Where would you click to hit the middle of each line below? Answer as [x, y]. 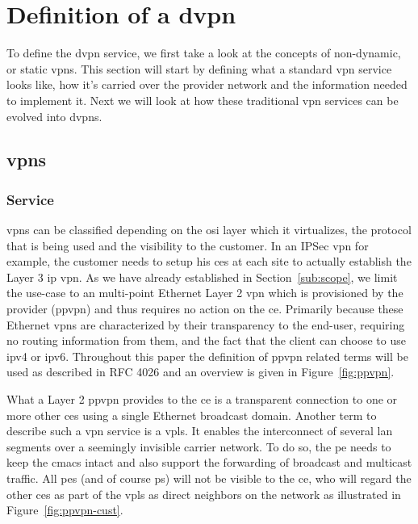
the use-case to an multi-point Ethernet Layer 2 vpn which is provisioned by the [205, 293]
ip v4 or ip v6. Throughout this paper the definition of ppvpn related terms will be [207, 356]
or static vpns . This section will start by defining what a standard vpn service [199, 68]
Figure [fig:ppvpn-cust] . [65, 510]
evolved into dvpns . [54, 116]
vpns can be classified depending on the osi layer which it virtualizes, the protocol [209, 230]
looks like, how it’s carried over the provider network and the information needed [207, 84]
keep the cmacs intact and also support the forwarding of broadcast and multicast [209, 462]
